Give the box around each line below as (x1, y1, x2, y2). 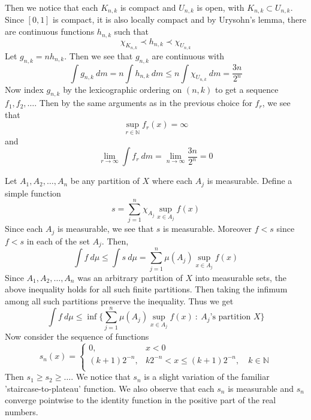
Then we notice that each (5, 1, 98, 13)
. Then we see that (64, 49, 133, 62)
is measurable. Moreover (163, 222, 252, 235)
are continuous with (152, 49, 225, 62)
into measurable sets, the (195, 271, 287, 283)
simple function (5, 186, 61, 199)
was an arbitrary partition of (77, 271, 183, 283)
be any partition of (70, 174, 140, 187)
